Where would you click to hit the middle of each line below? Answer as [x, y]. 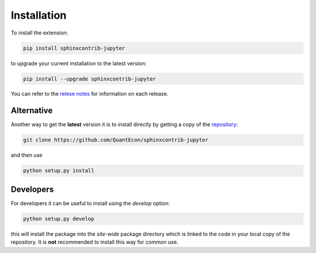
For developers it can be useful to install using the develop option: [90, 203]
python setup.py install [59, 171]
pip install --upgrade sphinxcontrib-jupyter [90, 79]
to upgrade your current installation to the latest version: [79, 63]
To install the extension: [39, 33]
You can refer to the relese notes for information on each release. [90, 94]
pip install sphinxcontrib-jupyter [74, 48]
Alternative [32, 111]
